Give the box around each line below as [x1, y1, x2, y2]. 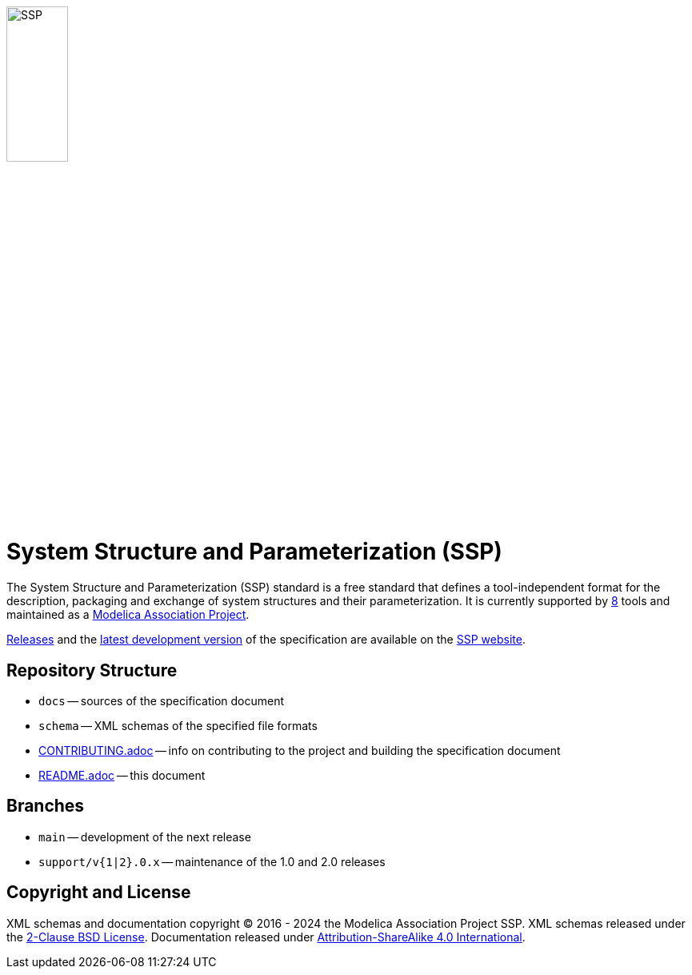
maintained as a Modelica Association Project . [6, 608, 250, 622]
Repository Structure [6, 660, 178, 680]
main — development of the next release [38, 829, 251, 844]
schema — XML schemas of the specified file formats [38, 718, 318, 732]
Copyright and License [6, 882, 191, 903]
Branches [6, 796, 85, 817]
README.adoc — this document [38, 768, 206, 782]
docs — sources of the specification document [38, 693, 285, 708]
